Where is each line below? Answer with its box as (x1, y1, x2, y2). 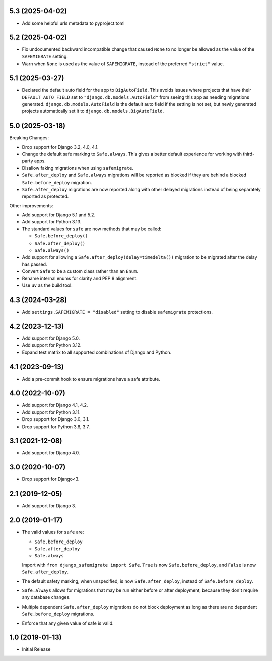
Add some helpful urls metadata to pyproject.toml (22, 20, 125, 26)
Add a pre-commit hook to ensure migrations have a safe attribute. (22, 376, 161, 382)
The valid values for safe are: (22, 529, 84, 535)
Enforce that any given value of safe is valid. (22, 620, 114, 626)
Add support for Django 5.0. (22, 335, 80, 341)
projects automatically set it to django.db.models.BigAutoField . (22, 108, 164, 114)
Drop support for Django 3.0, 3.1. (22, 416, 90, 423)
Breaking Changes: (9, 135, 49, 141)
